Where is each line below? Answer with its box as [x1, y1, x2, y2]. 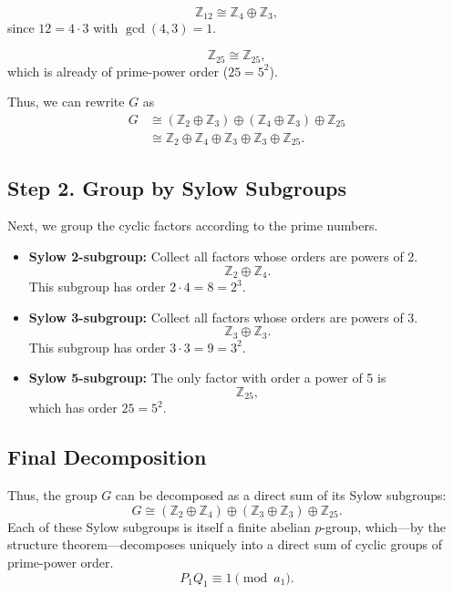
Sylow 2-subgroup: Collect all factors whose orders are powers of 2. [28, 247, 418, 265]
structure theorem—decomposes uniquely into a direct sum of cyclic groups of [7, 535, 442, 554]
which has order [28, 398, 118, 417]
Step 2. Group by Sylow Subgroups [7, 173, 347, 201]
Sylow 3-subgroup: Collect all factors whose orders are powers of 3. [28, 307, 418, 326]
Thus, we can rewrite [7, 92, 125, 111]
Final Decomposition [7, 443, 207, 471]
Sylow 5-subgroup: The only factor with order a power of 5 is [28, 368, 386, 387]
